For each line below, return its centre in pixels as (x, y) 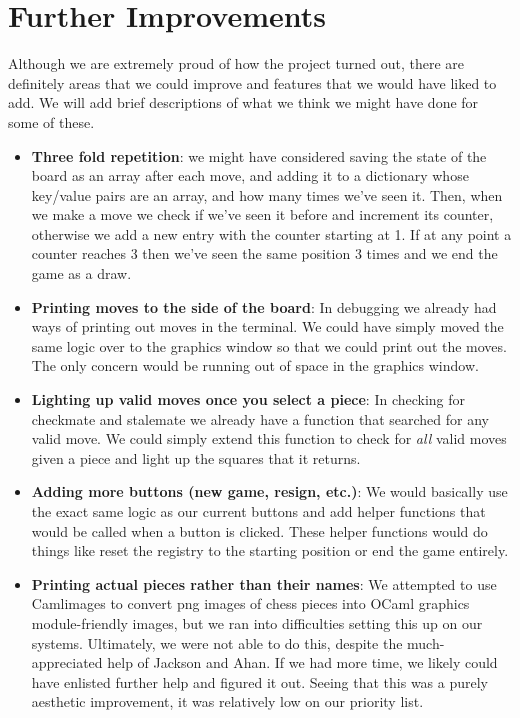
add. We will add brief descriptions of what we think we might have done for (243, 102)
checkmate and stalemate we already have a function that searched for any (260, 418)
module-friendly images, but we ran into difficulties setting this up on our (257, 622)
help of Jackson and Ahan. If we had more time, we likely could (302, 662)
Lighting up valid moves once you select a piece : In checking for (248, 399)
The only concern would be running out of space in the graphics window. (255, 365)
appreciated (67, 662)
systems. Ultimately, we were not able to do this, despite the (217, 642)
